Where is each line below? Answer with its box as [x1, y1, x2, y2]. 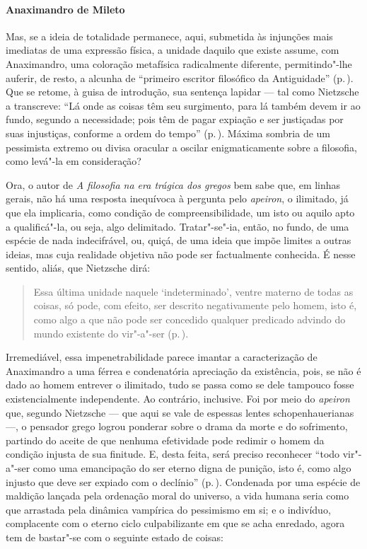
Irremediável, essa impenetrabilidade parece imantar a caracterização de [6, 349, 318, 364]
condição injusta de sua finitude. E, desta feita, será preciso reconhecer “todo [6, 446, 340, 461]
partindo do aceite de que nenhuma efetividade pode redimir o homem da [6, 432, 325, 447]
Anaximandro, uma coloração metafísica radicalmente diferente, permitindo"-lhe [6, 56, 352, 71]
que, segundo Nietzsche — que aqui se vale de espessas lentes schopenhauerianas [6, 405, 354, 420]
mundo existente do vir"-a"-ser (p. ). [33, 325, 189, 340]
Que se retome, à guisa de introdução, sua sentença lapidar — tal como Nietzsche [6, 84, 359, 99]
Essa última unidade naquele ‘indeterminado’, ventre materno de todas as [33, 284, 354, 299]
